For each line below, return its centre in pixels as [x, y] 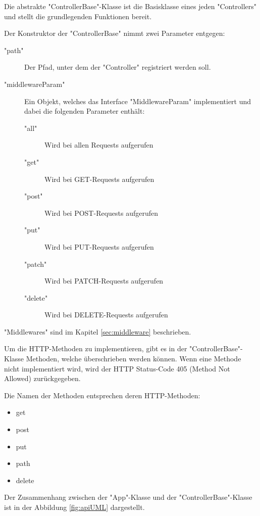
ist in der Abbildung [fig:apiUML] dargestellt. [74, 507]
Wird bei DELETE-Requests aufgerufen [106, 315]
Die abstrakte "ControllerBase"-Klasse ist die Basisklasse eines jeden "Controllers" [131, 6]
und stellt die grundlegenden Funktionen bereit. [78, 16]
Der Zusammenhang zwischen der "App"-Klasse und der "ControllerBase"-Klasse [128, 497]
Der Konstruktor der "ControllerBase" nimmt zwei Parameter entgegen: [115, 33]
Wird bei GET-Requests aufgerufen [99, 179]
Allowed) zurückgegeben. [42, 378]
